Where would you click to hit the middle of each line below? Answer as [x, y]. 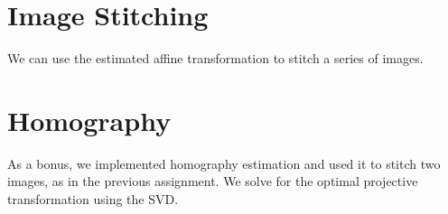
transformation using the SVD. [93, 199]
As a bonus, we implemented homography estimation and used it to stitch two [224, 163]
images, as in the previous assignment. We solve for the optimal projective [213, 181]
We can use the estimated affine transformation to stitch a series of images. [215, 58]
